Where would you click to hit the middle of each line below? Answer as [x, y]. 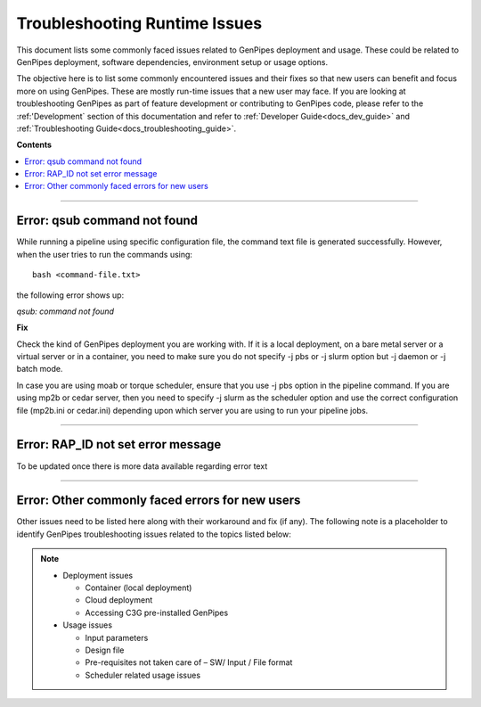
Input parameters [117, 637]
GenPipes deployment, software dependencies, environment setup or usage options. [172, 62]
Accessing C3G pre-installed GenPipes [157, 612]
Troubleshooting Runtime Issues [139, 23]
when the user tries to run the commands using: [105, 254]
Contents [34, 145]
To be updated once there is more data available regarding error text [142, 466]
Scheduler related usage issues [143, 675]
